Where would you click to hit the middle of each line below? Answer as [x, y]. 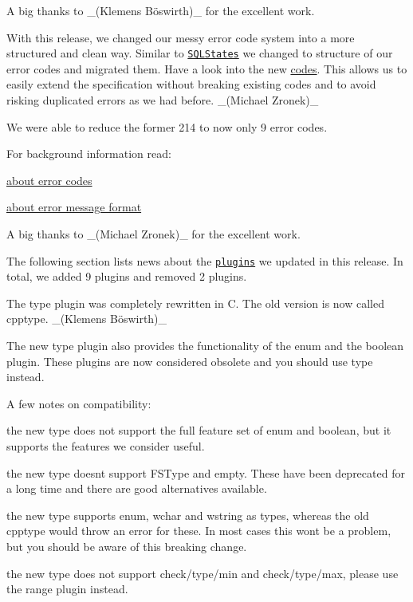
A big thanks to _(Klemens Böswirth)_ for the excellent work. [161, 10]
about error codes [49, 180]
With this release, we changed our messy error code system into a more [181, 37]
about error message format [74, 207]
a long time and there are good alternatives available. [137, 488]
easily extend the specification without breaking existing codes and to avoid [191, 84]
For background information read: [89, 153]
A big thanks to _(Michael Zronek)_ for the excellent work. [153, 234]
